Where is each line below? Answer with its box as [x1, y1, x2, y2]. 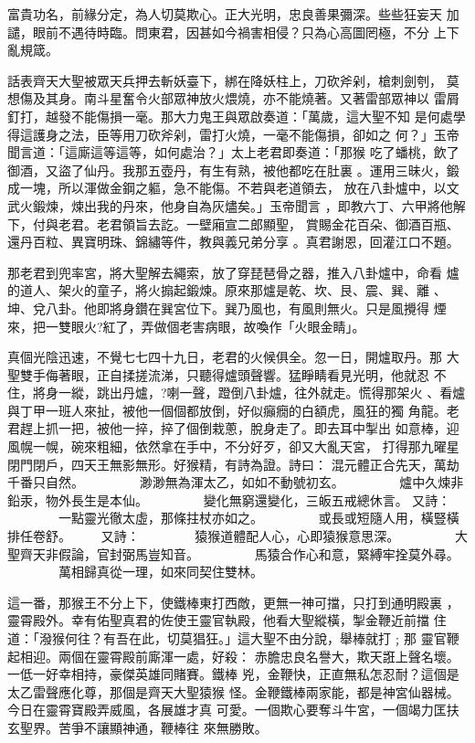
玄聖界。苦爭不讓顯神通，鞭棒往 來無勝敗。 [7, 717, 268, 737]
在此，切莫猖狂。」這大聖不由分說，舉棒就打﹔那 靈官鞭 [128, 629, 459, 647]
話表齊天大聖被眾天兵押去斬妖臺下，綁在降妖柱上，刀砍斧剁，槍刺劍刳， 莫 [7, 70, 459, 90]
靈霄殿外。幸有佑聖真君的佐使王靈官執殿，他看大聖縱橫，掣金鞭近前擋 [7, 610, 429, 630]
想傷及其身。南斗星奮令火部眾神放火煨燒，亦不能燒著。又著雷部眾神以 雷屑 [7, 89, 459, 108]
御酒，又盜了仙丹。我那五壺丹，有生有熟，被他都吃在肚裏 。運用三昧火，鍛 [7, 160, 459, 179]
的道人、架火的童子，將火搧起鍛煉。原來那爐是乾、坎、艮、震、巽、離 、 [7, 281, 447, 300]
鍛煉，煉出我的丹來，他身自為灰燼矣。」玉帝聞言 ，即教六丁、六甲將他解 [32, 196, 466, 215]
